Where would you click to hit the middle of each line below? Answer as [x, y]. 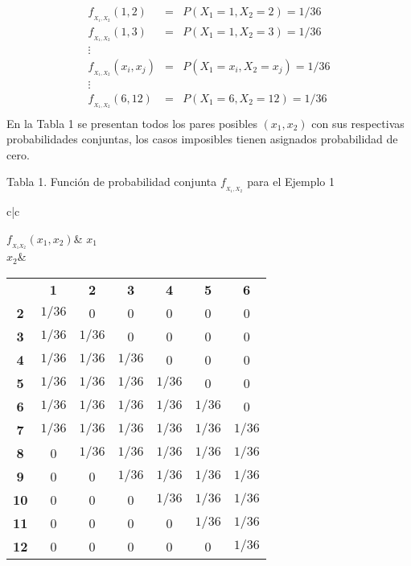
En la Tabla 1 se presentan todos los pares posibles [132, 123]
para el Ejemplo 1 [291, 182]
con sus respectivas [358, 123]
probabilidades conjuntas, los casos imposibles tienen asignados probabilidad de [202, 139]
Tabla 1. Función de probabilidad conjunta [112, 182]
